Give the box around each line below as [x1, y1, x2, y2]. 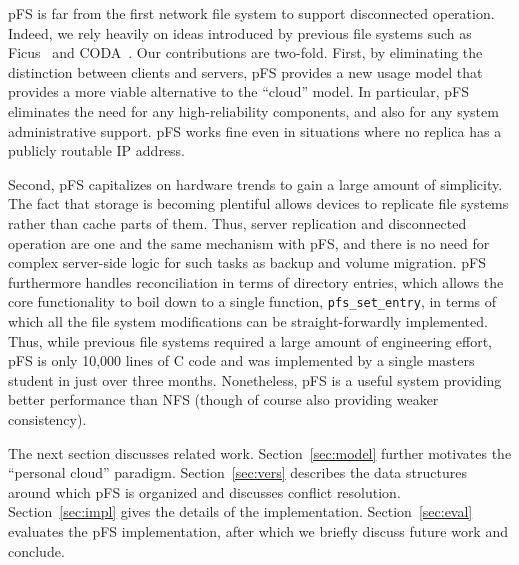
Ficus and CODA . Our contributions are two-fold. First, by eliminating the [8, 42, 483, 63]
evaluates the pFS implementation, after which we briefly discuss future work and [8, 520, 508, 541]
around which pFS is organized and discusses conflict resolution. [8, 481, 401, 502]
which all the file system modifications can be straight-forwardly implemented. [8, 310, 488, 331]
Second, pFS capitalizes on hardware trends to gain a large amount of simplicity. [8, 173, 503, 194]
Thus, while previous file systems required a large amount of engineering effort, [8, 330, 492, 351]
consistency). [8, 408, 87, 429]
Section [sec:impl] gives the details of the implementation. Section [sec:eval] [8, 501, 473, 522]
